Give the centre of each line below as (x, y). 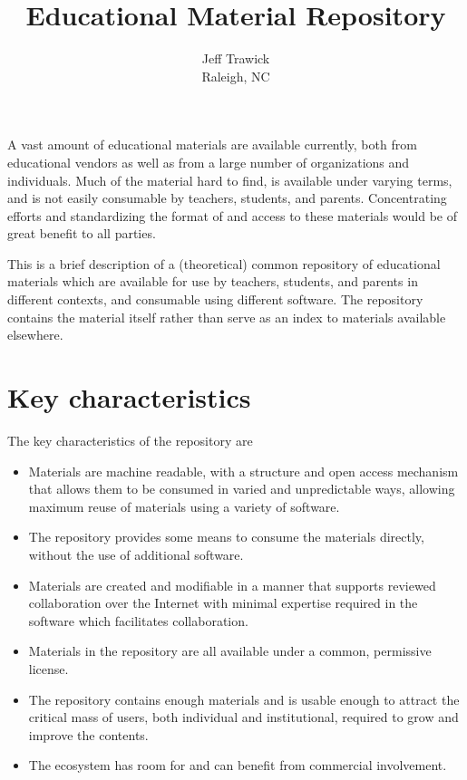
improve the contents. (88, 734)
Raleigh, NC (236, 76)
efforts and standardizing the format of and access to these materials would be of (233, 215)
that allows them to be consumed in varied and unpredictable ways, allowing (242, 489)
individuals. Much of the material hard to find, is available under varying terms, (230, 180)
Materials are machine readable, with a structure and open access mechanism (243, 471)
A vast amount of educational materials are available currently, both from (212, 144)
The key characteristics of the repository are (130, 440)
